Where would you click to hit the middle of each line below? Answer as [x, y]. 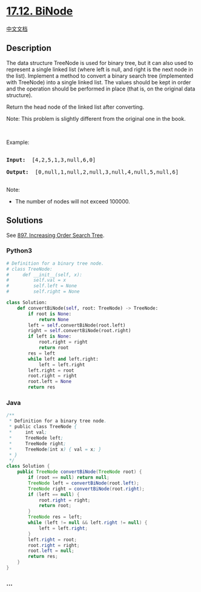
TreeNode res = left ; [55, 517]
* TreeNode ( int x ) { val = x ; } [55, 449]
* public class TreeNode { [43, 427]
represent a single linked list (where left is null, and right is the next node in [100, 69]
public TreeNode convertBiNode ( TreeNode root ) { [80, 472]
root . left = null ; [51, 551]
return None [54, 319]
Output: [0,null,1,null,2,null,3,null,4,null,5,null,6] [93, 172]
